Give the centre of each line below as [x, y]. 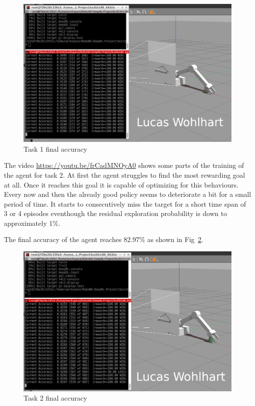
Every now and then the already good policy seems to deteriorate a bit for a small [127, 194]
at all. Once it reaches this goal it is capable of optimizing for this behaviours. [121, 184]
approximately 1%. [32, 223]
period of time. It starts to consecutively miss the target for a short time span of [125, 203]
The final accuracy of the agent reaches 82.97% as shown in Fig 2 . [104, 239]
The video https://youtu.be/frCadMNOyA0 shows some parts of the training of [124, 165]
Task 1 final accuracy [55, 149]
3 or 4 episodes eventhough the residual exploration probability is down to [115, 213]
